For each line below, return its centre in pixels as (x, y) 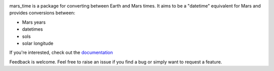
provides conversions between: (42, 13)
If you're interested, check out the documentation (61, 52)
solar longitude (38, 43)
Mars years (34, 22)
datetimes (32, 29)
